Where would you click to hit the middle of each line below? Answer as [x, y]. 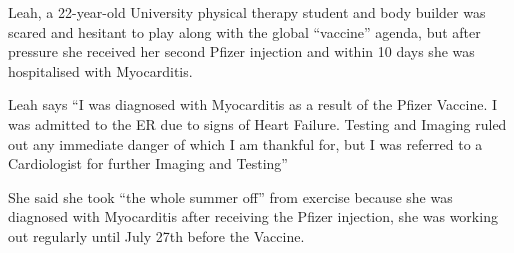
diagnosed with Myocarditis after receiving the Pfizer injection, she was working [253, 216]
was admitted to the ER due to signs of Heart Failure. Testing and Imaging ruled [257, 123]
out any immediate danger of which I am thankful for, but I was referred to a [245, 143]
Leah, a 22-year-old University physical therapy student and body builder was [247, 12]
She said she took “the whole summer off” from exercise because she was [230, 196]
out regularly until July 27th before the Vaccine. [156, 235]
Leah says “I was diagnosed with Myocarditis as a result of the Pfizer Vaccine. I [253, 104]
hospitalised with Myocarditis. [100, 70]
